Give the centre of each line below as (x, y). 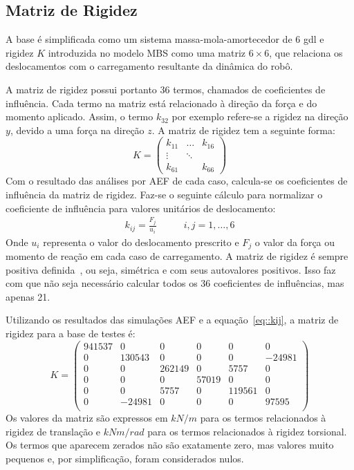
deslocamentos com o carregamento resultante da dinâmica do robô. (149, 66)
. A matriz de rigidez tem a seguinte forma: (243, 130)
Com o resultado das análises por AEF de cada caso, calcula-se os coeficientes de (177, 181)
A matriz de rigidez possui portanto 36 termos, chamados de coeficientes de (166, 89)
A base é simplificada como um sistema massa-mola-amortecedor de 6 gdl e (165, 39)
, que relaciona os (306, 52)
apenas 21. (28, 296)
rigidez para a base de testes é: (71, 333)
